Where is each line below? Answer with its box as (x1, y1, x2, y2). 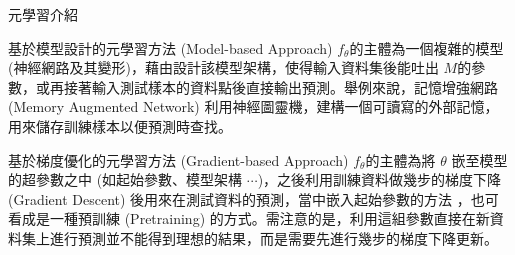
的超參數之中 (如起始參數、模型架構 (8, 169, 243, 190)
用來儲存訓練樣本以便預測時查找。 (8, 115, 232, 136)
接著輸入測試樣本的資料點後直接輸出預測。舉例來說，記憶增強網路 (63, 76, 498, 97)
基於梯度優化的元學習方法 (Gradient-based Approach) (8, 149, 349, 170)
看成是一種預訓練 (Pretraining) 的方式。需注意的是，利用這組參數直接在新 (8, 208, 490, 229)
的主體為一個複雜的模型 (349, 37, 504, 58)
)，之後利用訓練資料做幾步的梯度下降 (257, 169, 502, 190)
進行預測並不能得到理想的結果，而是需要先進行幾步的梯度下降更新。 (49, 227, 498, 248)
